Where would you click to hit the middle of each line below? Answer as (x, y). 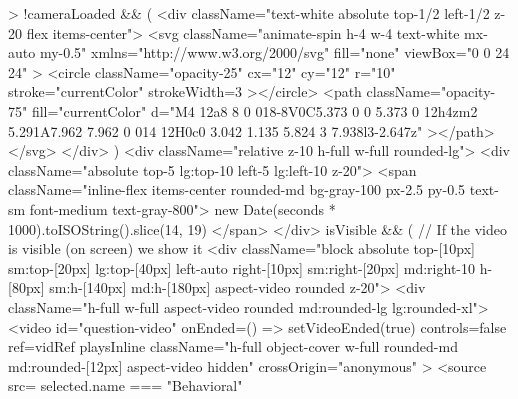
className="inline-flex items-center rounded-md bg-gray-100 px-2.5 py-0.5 (237, 189)
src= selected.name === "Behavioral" (125, 385)
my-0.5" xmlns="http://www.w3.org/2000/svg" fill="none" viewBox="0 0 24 (274, 52)
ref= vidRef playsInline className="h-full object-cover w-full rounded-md (233, 346)
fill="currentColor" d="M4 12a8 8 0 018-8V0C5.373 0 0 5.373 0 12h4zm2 (254, 110)
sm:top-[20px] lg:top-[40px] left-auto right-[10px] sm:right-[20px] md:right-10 (241, 267)
